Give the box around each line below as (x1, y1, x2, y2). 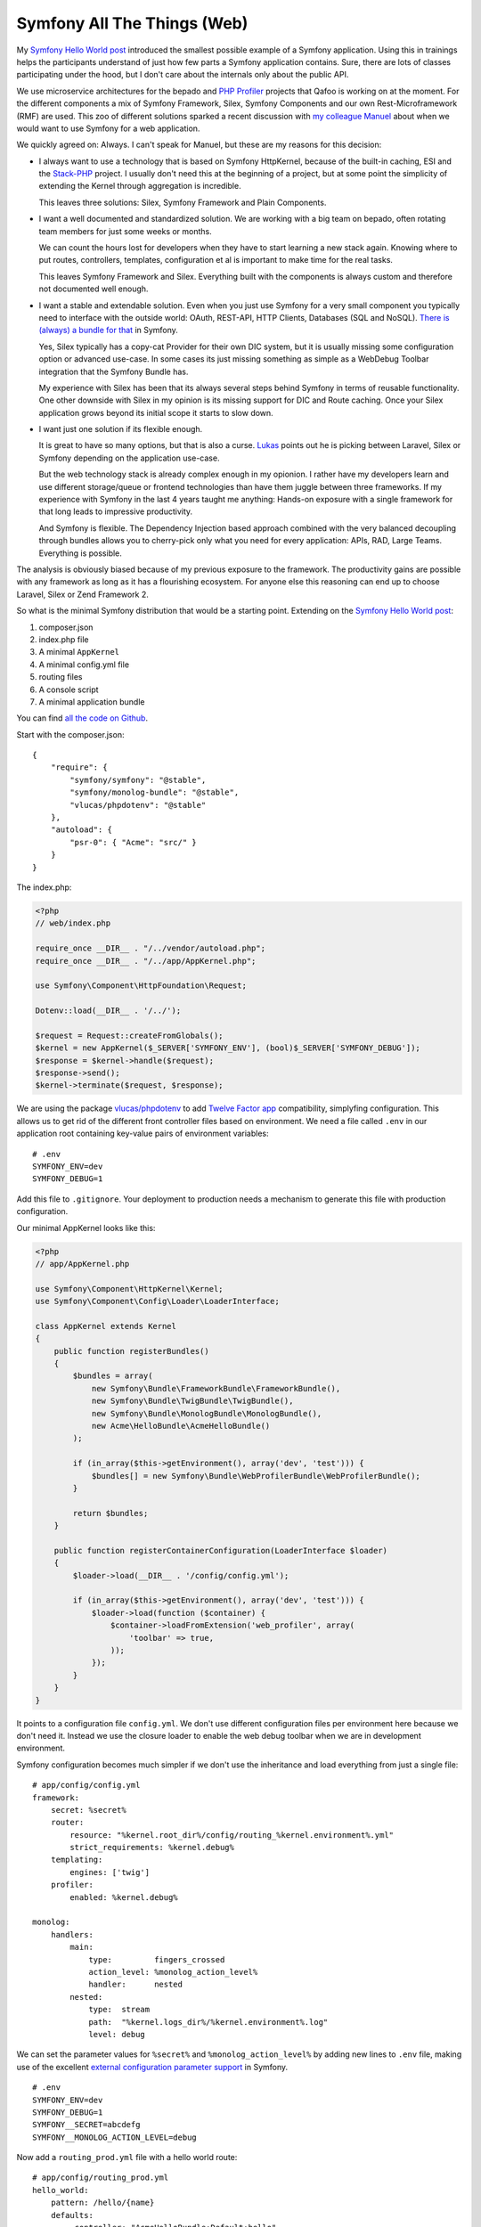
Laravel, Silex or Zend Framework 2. (16, 589, 149, 600)
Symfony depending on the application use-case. (38, 453, 220, 463)
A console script (38, 684, 99, 695)
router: (50, 1817, 85, 1828)
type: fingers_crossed (88, 1954, 225, 1964)
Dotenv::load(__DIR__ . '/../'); (35, 1006, 182, 1016)
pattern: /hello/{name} (50, 2198, 155, 2208)
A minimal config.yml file (38, 659, 129, 670)
